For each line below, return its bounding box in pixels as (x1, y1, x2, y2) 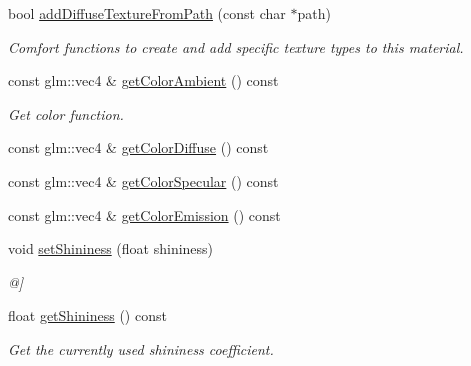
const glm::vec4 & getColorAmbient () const (8, 70, 279, 91)
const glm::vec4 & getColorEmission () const (8, 204, 281, 225)
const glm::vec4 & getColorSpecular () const (8, 170, 279, 191)
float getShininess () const (8, 305, 167, 326)
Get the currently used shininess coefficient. (8, 338, 274, 359)
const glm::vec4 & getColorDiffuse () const (8, 137, 269, 158)
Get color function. (8, 103, 124, 124)
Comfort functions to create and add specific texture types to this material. (8, 36, 464, 57)
